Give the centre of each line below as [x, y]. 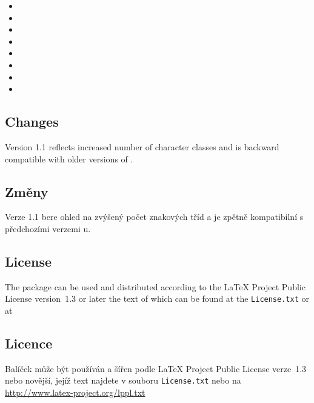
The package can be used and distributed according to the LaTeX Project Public [155, 286]
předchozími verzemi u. [48, 228]
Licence [29, 343]
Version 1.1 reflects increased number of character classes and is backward [142, 146]
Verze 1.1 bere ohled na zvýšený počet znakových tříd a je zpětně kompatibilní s [154, 217]
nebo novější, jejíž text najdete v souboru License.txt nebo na [123, 380]
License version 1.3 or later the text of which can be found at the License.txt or [157, 298]
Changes [32, 122]
